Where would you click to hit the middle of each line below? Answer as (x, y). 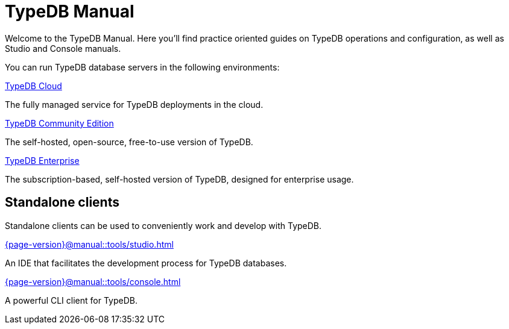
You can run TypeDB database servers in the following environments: (142, 67)
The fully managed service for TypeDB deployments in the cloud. (134, 104)
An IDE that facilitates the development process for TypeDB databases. (146, 263)
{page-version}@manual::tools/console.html (93, 281)
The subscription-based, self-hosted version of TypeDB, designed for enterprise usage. (179, 179)
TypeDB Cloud (33, 86)
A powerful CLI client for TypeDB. (71, 300)
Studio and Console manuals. (63, 48)
